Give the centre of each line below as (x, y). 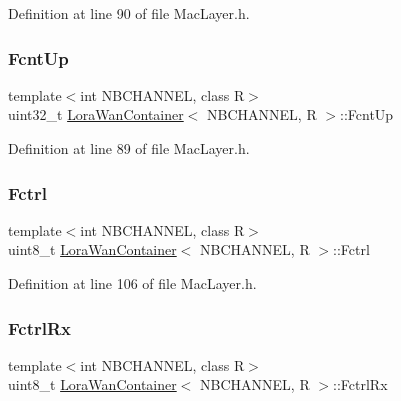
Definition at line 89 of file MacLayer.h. (129, 148)
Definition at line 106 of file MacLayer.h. (132, 283)
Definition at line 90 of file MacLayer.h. (129, 13)
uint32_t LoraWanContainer (96, 114)
